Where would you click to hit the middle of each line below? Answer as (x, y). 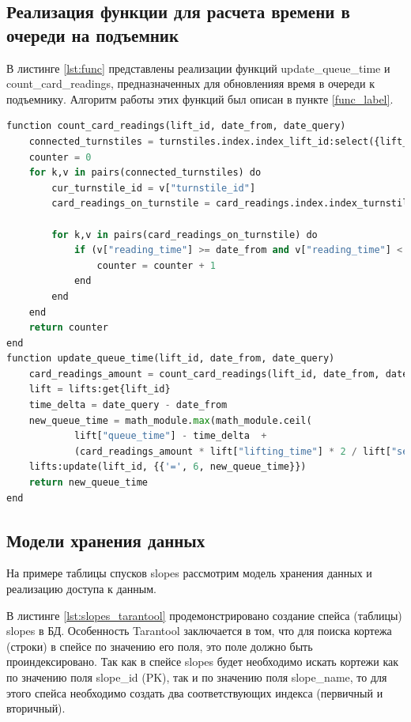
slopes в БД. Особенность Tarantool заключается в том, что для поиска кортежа (199, 631)
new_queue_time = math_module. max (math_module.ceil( (170, 420)
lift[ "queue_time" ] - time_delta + (170, 436)
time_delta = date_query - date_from (128, 405)
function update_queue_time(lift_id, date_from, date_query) (171, 359)
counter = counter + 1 (156, 265)
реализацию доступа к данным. (81, 589)
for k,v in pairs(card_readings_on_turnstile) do (185, 234)
